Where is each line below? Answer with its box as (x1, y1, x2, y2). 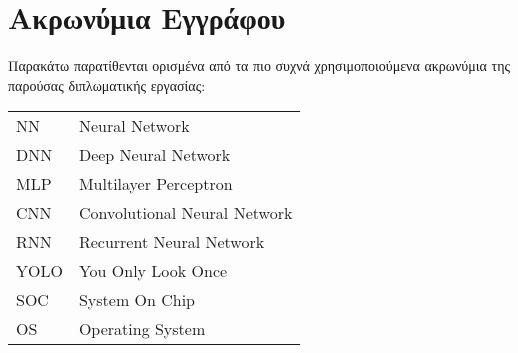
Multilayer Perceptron (78, 172, 233, 196)
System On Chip (78, 288, 196, 312)
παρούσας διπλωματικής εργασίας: (8, 74, 206, 95)
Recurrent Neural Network (78, 230, 265, 254)
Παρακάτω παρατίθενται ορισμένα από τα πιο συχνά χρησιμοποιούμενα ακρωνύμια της (8, 55, 510, 76)
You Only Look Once (78, 259, 228, 283)
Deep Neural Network (78, 143, 231, 167)
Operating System (78, 317, 206, 341)
